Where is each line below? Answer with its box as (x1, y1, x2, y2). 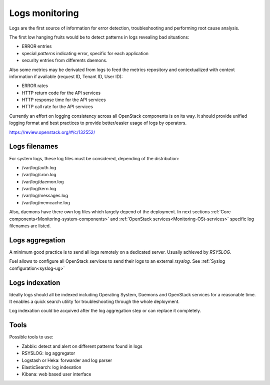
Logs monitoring (9, 8, 79, 19)
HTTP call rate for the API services (21, 104, 93, 110)
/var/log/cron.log (21, 172, 57, 178)
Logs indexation (9, 278, 60, 287)
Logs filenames (9, 142, 58, 151)
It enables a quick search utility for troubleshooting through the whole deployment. (9, 298, 180, 305)
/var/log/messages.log (21, 193, 68, 199)
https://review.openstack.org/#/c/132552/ (9, 129, 95, 135)
